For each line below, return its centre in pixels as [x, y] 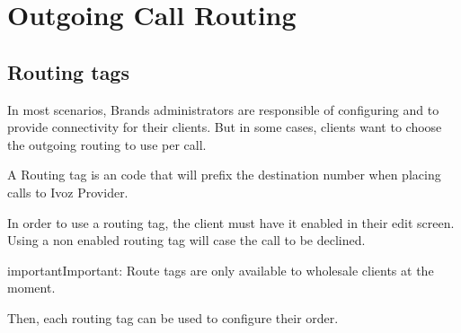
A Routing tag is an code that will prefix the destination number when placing [224, 175]
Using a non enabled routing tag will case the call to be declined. [186, 240]
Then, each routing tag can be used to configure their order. [173, 317]
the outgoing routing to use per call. [107, 144]
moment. [31, 288]
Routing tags [68, 71]
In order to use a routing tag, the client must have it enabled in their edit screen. [231, 222]
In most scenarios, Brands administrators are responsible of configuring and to [223, 109]
